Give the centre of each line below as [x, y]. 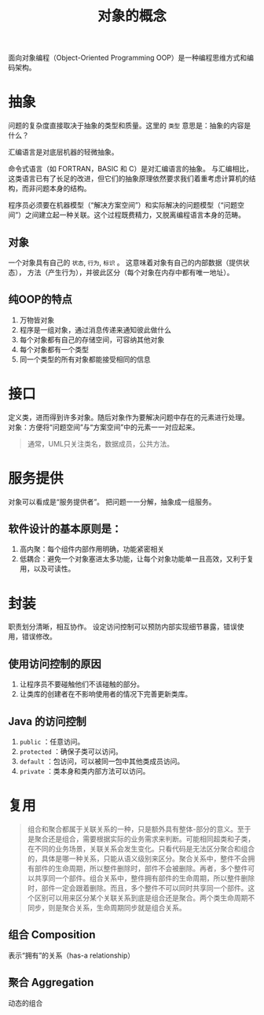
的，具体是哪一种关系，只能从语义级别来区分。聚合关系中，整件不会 [137, 859]
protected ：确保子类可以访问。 [71, 751]
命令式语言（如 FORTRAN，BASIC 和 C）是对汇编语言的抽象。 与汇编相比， [130, 169]
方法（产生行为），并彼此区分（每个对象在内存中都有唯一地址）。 [130, 272]
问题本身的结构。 [63, 189]
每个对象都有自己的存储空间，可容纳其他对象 [92, 340]
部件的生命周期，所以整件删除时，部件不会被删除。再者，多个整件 [141, 868]
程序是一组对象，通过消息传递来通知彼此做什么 [95, 329]
